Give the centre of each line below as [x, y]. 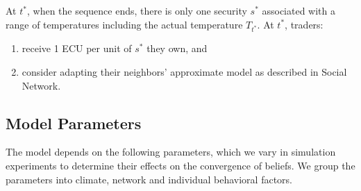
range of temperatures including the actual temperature [124, 24]
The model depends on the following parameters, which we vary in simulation [171, 152]
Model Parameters [74, 123]
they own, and [177, 48]
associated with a [299, 10]
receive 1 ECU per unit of [77, 48]
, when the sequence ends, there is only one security [137, 10]
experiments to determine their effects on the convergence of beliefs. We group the [180, 165]
